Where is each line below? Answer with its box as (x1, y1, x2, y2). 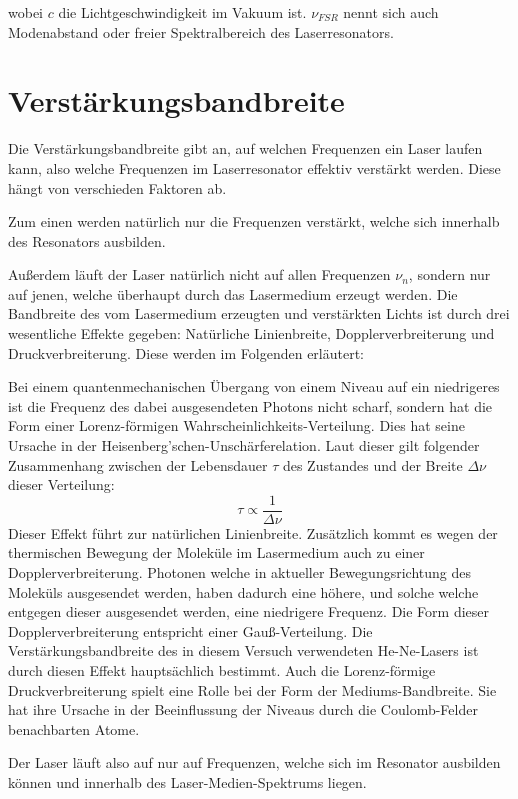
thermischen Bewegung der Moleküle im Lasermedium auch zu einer (8, 542, 425, 563)
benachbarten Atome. (8, 718, 140, 739)
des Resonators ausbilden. (8, 230, 166, 251)
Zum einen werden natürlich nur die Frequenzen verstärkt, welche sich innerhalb (8, 211, 500, 232)
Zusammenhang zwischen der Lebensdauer (8, 454, 268, 475)
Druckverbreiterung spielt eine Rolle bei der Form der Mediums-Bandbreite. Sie (8, 679, 497, 700)
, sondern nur (408, 264, 491, 285)
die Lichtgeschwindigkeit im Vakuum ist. (58, 2, 307, 22)
